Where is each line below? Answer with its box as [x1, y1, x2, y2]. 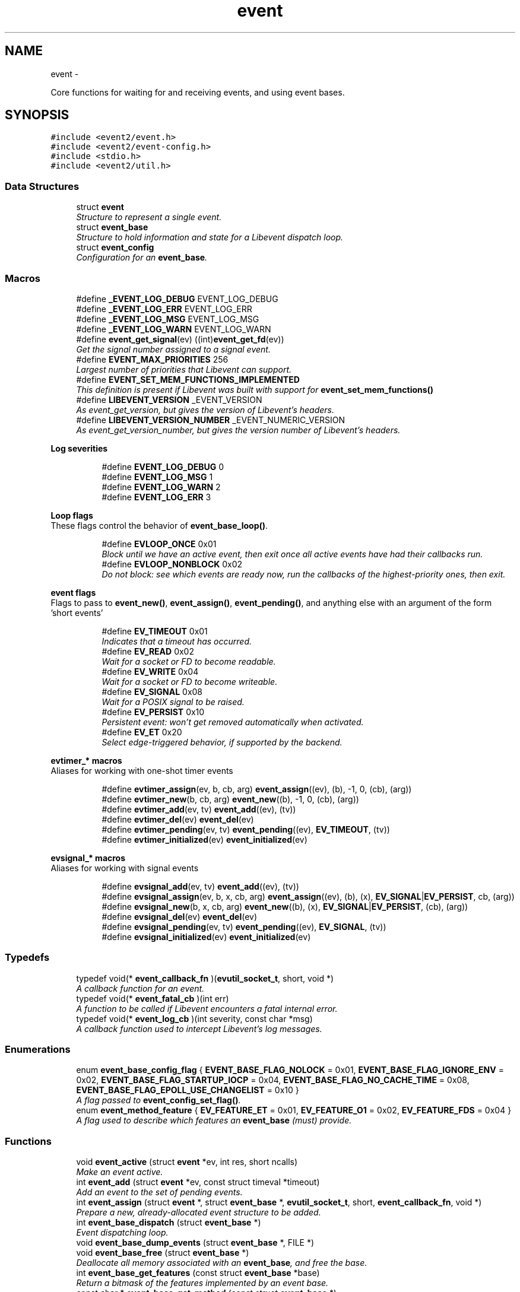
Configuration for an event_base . [76, 252, 208, 263]
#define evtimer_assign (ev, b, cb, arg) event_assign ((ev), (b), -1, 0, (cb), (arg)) [102, 783, 412, 794]
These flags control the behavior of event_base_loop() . [50, 520, 268, 531]
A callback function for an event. [76, 983, 205, 993]
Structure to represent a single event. [76, 212, 222, 223]
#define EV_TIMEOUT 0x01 [102, 626, 208, 636]
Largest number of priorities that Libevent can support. [76, 364, 292, 374]
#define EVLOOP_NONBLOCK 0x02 [102, 558, 243, 569]
